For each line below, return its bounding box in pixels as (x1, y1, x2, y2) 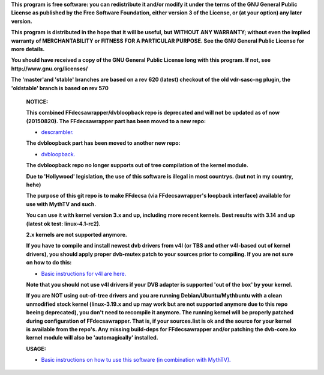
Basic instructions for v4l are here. (41, 270, 127, 277)
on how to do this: (26, 259, 72, 266)
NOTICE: (26, 98, 48, 105)
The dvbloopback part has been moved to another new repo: (26, 139, 181, 147)
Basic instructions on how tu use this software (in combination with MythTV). (41, 356, 231, 364)
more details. (11, 45, 45, 52)
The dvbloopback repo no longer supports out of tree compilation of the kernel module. (26, 162, 248, 169)
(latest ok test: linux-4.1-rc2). (26, 220, 101, 227)
